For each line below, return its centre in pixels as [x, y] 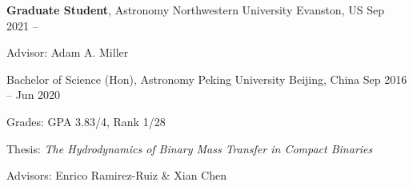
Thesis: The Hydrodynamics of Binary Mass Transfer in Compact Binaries [190, 148]
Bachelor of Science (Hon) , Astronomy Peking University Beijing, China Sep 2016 [207, 79]
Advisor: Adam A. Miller [68, 52]
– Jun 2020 [34, 95]
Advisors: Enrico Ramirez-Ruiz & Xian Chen [117, 175]
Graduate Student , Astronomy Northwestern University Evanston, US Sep [195, 10]
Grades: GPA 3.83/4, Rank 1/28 [86, 121]
